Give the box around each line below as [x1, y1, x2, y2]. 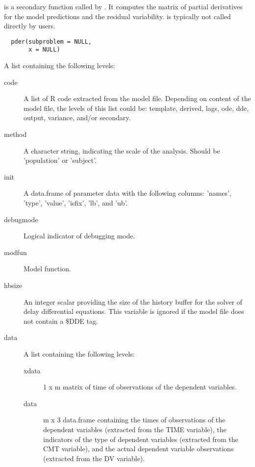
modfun [4, 247, 27, 257]
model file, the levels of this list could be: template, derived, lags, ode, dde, [24, 103, 249, 113]
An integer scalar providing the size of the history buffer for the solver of [24, 296, 242, 307]
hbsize [4, 280, 23, 290]
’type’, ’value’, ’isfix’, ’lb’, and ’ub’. [24, 198, 128, 208]
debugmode [4, 214, 38, 224]
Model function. [24, 263, 71, 274]
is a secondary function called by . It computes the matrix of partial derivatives [4, 1, 243, 11]
